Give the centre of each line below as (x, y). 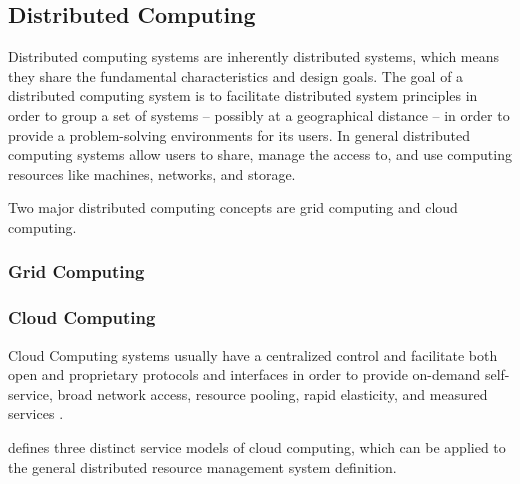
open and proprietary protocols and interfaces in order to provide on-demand (244, 374)
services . (36, 413)
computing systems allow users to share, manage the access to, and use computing (260, 154)
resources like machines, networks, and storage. (152, 173)
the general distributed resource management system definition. (202, 466)
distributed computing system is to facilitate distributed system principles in (243, 95)
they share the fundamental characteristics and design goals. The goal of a (236, 75)
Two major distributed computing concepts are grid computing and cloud (233, 207)
